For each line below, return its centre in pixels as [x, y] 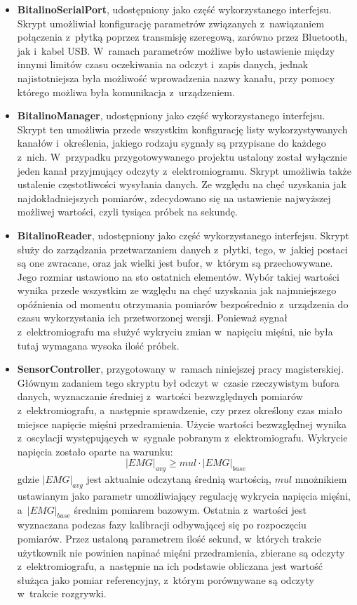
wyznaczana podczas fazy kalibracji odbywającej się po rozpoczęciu [162, 525]
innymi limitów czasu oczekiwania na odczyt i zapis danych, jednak [163, 64]
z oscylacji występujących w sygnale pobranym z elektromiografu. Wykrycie [182, 438]
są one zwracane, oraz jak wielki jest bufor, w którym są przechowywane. [175, 263]
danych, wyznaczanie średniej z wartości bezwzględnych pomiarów [160, 396]
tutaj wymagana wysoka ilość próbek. [98, 345]
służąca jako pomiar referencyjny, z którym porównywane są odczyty [166, 579]
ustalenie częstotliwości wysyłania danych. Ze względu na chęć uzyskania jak [182, 184]
